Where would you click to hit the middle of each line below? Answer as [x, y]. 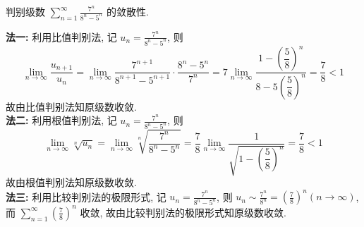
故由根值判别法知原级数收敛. [71, 182]
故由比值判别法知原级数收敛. [71, 106]
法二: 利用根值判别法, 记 [61, 120]
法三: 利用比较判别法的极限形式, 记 [86, 196]
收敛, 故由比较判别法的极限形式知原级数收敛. [183, 212]
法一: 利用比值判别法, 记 [61, 36]
